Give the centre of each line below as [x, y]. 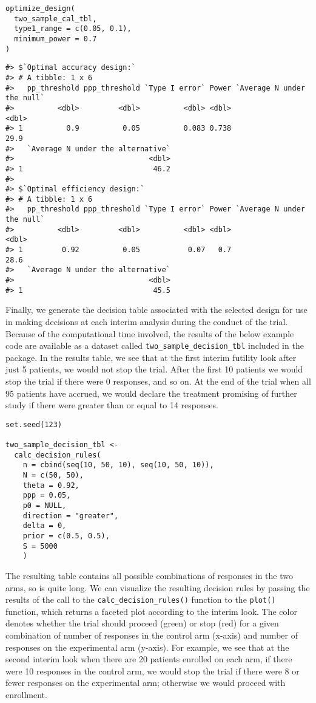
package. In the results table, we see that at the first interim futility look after [151, 357]
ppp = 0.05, [47, 496]
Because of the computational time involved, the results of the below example [150, 333]
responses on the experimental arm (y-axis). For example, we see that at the [147, 647]
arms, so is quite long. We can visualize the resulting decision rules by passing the [158, 587]
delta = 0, [45, 526]
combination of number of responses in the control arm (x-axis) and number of [152, 635]
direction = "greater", [71, 516]
